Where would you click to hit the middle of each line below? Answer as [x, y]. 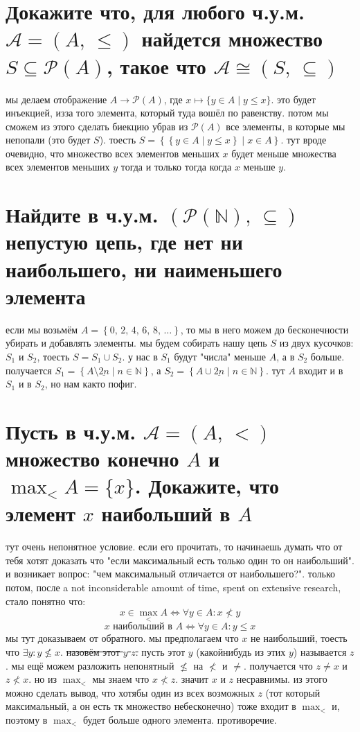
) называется [320, 651]
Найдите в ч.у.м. [82, 215]
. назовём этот [90, 651]
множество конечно [92, 459]
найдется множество [232, 38]
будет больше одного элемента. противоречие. [180, 719]
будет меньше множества [284, 153]
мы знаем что [121, 679]
